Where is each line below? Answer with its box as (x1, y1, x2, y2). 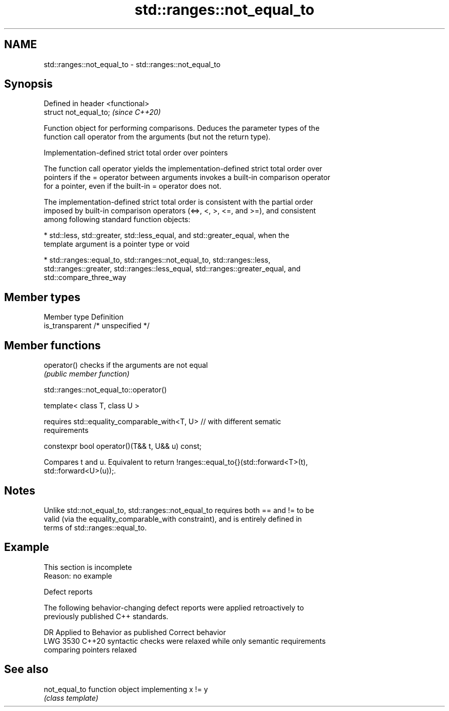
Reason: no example (44, 571, 112, 580)
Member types (4, 290, 80, 304)
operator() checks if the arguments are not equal (44, 361, 208, 370)
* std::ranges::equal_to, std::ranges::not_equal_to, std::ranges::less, (44, 255, 271, 265)
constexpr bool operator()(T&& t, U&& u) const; (44, 442, 202, 451)
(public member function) (44, 369, 130, 379)
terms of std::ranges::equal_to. (44, 523, 147, 532)
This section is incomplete (44, 562, 132, 571)
